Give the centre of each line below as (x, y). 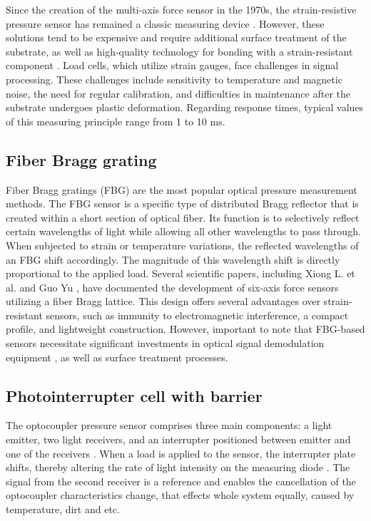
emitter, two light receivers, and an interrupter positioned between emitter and (178, 439)
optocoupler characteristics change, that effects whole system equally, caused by (180, 495)
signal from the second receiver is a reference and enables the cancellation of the (181, 481)
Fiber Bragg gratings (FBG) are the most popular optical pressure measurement (182, 189)
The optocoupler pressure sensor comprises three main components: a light (169, 425)
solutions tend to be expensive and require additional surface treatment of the (176, 37)
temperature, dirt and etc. (63, 509)
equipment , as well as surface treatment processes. (117, 357)
